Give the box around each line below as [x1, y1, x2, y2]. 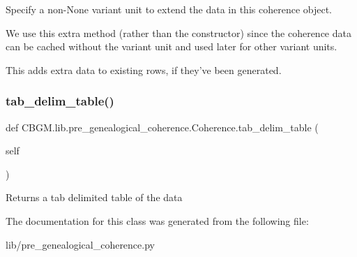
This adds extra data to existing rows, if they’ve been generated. [6, 62, 282, 77]
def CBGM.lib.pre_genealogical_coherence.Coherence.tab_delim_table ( [6, 119, 319, 134]
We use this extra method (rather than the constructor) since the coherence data [6, 25, 351, 40]
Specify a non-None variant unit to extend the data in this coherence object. [6, 2, 333, 16]
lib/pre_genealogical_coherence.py [6, 237, 155, 251]
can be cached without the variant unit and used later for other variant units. [6, 39, 337, 54]
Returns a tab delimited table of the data [6, 190, 183, 205]
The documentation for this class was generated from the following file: [6, 213, 309, 228]
